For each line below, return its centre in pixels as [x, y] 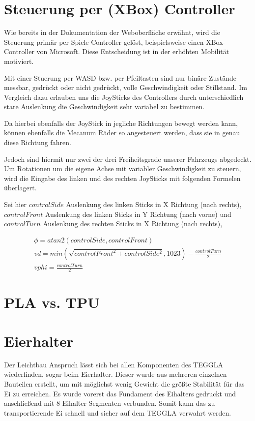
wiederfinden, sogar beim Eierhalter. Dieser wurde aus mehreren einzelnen [115, 374]
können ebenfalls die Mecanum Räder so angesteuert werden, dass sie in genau [122, 133]
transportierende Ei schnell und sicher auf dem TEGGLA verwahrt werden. [118, 412]
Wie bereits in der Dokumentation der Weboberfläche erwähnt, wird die [112, 32]
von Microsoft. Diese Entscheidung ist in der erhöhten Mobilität [133, 51]
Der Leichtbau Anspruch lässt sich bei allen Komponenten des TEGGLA [113, 364]
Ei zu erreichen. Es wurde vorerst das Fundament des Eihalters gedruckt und [120, 393]
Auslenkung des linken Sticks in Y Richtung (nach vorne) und [138, 214]
